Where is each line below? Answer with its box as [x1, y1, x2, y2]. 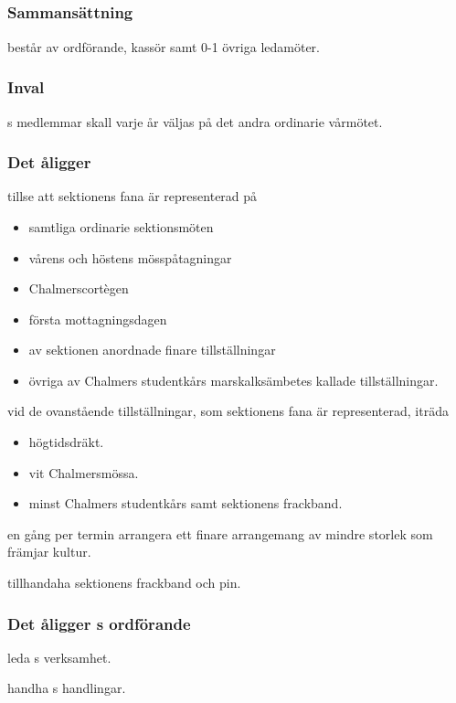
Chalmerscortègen [28, 279, 129, 298]
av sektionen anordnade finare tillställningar [28, 340, 276, 359]
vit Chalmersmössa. [28, 463, 139, 482]
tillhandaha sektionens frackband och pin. [7, 573, 241, 592]
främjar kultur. [7, 542, 91, 561]
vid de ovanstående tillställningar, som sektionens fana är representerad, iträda [7, 401, 449, 421]
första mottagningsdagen [28, 309, 167, 328]
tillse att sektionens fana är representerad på [7, 186, 258, 206]
